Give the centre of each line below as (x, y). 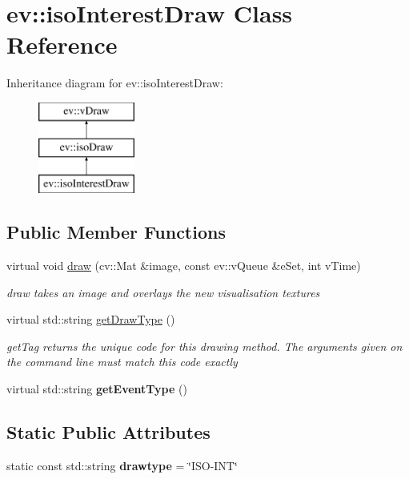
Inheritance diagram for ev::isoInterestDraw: (115, 83)
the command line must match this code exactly (122, 362)
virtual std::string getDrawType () (91, 319)
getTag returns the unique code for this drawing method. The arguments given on (204, 346)
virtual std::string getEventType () (97, 389)
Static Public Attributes (108, 432)
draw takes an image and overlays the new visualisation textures (163, 292)
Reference (62, 44)
